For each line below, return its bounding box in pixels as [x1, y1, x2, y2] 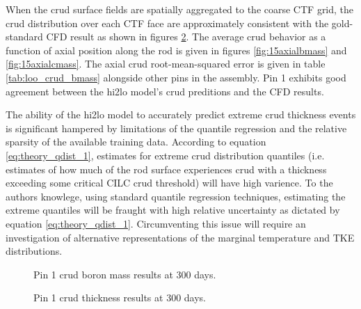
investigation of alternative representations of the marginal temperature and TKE [6, 230, 355, 244]
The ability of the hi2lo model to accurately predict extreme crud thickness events [6, 107, 356, 122]
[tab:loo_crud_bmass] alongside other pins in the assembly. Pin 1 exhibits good [6, 70, 346, 84]
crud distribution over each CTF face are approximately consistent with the [6, 15, 329, 30]
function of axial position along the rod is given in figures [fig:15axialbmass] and [6, 42, 347, 57]
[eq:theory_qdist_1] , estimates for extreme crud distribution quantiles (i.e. [6, 148, 325, 162]
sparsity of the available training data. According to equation [6, 134, 266, 149]
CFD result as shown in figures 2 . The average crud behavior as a [46, 29, 326, 44]
